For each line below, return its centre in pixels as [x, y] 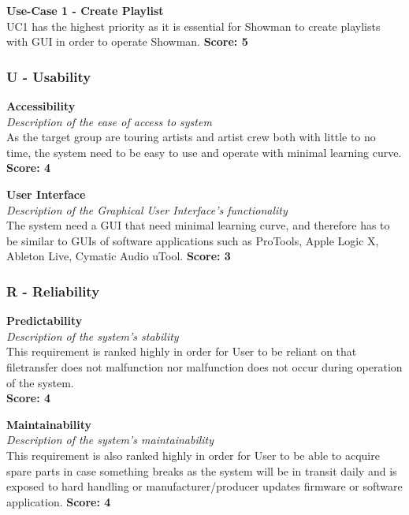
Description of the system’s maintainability [110, 440]
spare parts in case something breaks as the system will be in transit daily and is [202, 470]
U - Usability [49, 76]
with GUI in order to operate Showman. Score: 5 [127, 41]
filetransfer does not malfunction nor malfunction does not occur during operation [204, 366]
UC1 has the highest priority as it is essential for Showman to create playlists [193, 26]
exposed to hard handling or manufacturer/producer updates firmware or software [204, 486]
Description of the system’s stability [93, 336]
